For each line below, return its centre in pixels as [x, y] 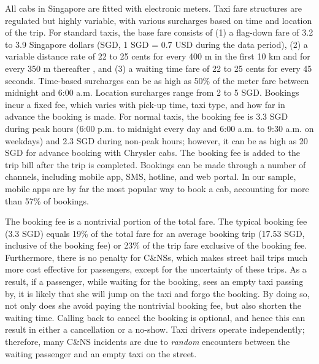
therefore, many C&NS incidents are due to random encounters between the [148, 342]
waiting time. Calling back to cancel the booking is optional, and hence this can [155, 317]
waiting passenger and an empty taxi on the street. [101, 353]
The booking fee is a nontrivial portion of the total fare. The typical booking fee [156, 221]
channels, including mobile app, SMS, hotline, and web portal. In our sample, [151, 176]
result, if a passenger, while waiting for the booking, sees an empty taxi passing [154, 281]
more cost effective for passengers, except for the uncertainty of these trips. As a [156, 269]
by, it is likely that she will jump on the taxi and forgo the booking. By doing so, [157, 293]
